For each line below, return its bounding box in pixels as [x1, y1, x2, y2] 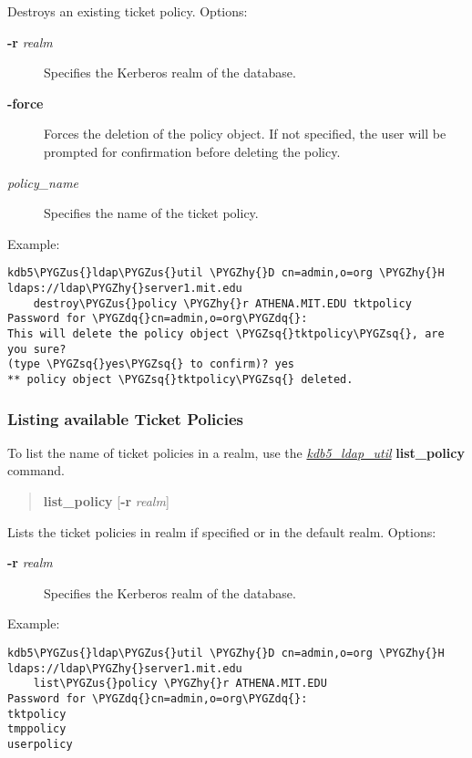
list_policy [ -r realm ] [43, 492, 169, 510]
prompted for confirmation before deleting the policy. [44, 141, 341, 161]
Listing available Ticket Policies [7, 407, 243, 430]
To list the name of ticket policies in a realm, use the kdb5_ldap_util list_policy [7, 442, 465, 462]
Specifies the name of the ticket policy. [44, 203, 259, 223]
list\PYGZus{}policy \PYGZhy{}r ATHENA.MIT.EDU [33, 677, 327, 691]
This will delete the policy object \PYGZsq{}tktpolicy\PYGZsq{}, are [7, 327, 445, 340]
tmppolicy [7, 722, 67, 736]
